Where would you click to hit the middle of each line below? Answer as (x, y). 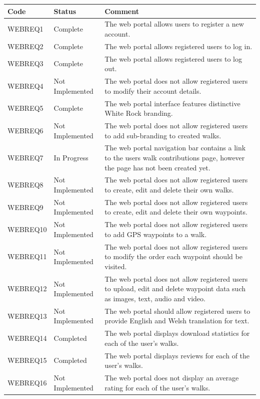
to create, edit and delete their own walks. (169, 189)
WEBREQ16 (27, 382)
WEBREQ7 (25, 157)
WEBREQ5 (25, 108)
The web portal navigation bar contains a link (175, 148)
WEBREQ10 (27, 229)
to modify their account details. (153, 90)
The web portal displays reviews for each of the (177, 355)
